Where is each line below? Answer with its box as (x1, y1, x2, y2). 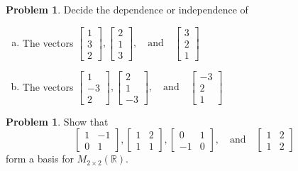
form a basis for (6, 151, 74, 166)
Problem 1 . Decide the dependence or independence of (6, 2, 248, 16)
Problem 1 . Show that (6, 114, 109, 128)
